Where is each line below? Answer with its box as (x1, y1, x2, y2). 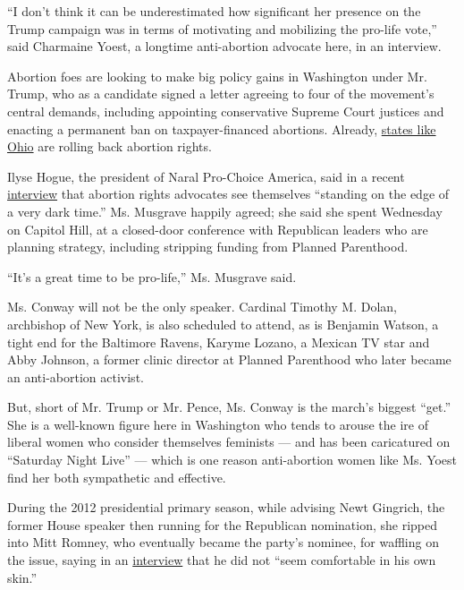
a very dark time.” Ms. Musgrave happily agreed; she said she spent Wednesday (7, 201, 443, 220)
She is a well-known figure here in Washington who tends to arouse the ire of (7, 415, 429, 433)
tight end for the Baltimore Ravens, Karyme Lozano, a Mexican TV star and (7, 332, 430, 351)
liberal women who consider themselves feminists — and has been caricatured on (7, 432, 451, 451)
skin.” (7, 568, 38, 586)
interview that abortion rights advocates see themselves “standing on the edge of (7, 184, 450, 203)
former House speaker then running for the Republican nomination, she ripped (7, 515, 437, 534)
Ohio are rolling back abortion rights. (7, 137, 212, 156)
